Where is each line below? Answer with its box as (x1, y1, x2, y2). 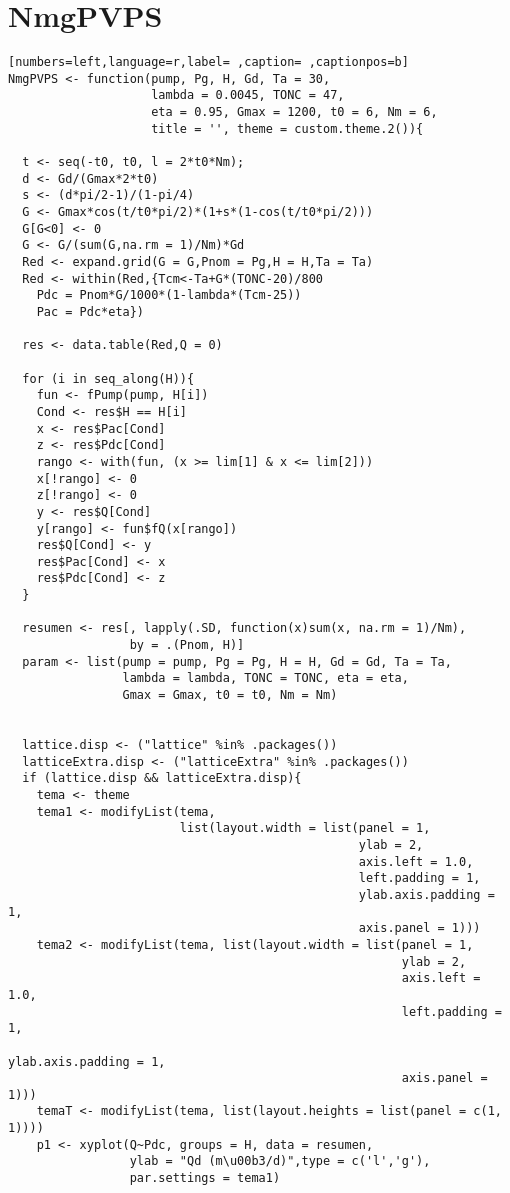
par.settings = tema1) (129, 1171, 281, 1186)
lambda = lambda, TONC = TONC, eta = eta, (122, 671, 409, 686)
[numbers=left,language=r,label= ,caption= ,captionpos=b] (8, 55, 409, 70)
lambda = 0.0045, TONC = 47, (151, 88, 345, 103)
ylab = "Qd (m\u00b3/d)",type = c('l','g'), (129, 1154, 431, 1169)
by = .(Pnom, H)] (129, 638, 245, 653)
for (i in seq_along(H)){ (22, 371, 195, 386)
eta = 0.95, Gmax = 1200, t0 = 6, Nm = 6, (151, 105, 438, 120)
